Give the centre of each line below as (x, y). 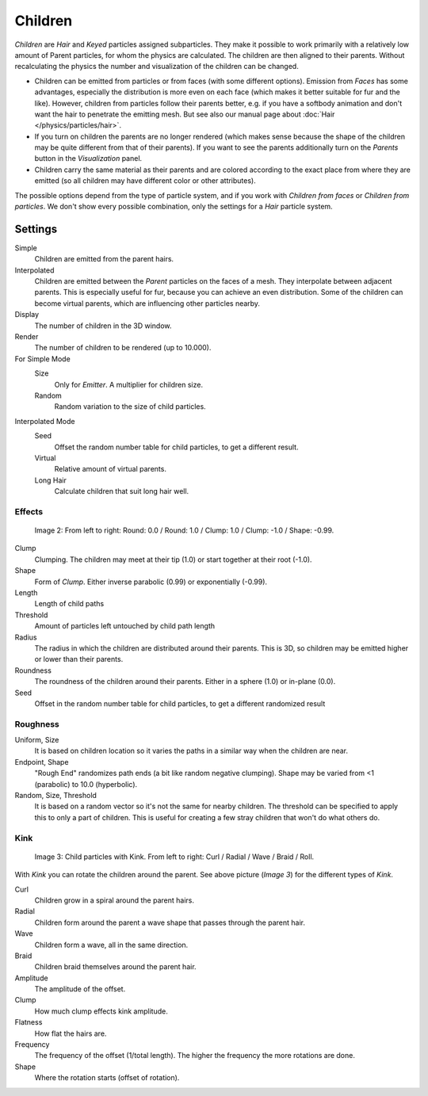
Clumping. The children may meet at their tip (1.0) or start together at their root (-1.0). (173, 559)
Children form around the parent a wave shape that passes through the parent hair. (170, 922)
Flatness (29, 1022)
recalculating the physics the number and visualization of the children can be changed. (157, 67)
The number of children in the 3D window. (103, 326)
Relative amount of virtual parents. (110, 469)
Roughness (37, 724)
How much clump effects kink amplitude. (101, 1011)
